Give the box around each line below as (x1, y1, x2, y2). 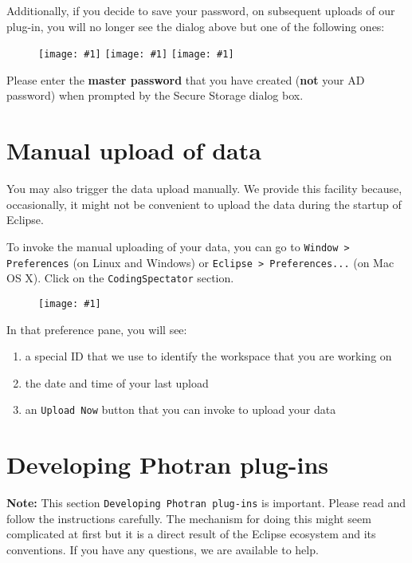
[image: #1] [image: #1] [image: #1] (38, 49, 234, 61)
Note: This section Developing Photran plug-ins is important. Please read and (6, 494, 406, 511)
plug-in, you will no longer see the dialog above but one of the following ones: (6, 18, 385, 34)
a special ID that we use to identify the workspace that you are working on (25, 348, 392, 364)
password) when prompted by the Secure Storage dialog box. (6, 87, 304, 104)
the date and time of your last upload (25, 374, 209, 391)
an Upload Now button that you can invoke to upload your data (25, 401, 336, 418)
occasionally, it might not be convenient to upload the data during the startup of (6, 195, 402, 212)
